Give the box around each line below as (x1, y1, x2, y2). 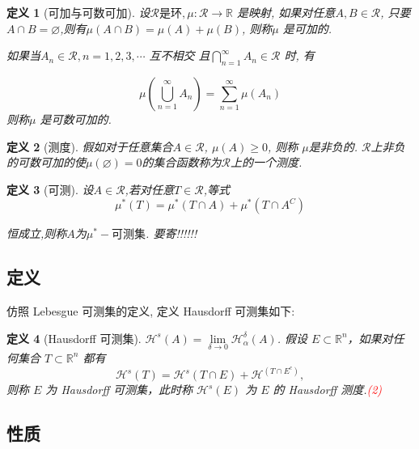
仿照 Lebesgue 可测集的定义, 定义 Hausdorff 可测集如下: (6, 303, 295, 320)
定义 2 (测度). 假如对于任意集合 (6, 138, 173, 155)
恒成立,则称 (6, 225, 67, 242)
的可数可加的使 (6, 154, 86, 171)
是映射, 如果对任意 (237, 4, 336, 20)
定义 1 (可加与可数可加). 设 (6, 4, 150, 20)
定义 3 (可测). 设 (6, 180, 94, 197)
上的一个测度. (230, 154, 303, 171)
